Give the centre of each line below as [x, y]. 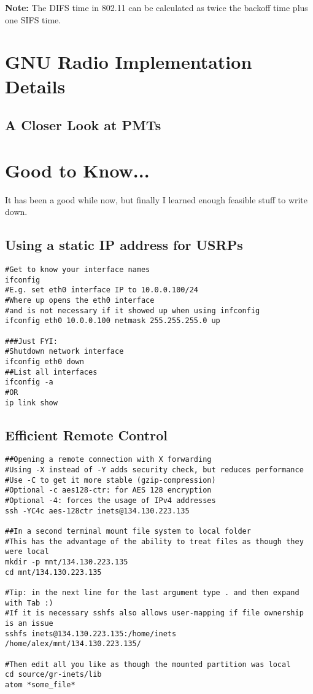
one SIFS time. [33, 19]
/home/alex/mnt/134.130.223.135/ [73, 644]
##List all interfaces [51, 372]
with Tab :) [29, 603]
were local [27, 552]
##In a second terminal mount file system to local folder [128, 532]
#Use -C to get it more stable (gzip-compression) [110, 480]
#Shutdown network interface [64, 352]
